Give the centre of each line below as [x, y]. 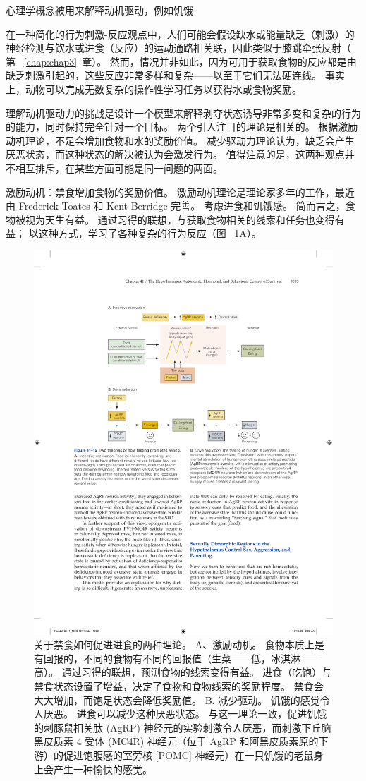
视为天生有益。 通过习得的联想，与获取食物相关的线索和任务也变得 [180, 219]
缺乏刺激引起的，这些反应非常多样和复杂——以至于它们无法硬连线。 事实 [175, 75]
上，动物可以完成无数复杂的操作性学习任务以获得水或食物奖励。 [154, 89]
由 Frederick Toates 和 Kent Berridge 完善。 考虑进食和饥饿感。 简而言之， [176, 206]
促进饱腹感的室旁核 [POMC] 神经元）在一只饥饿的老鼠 [188, 755]
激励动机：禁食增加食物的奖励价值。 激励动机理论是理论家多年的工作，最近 [180, 192]
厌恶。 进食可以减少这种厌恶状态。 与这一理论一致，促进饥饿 [185, 714]
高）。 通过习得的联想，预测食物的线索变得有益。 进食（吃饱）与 [183, 672]
